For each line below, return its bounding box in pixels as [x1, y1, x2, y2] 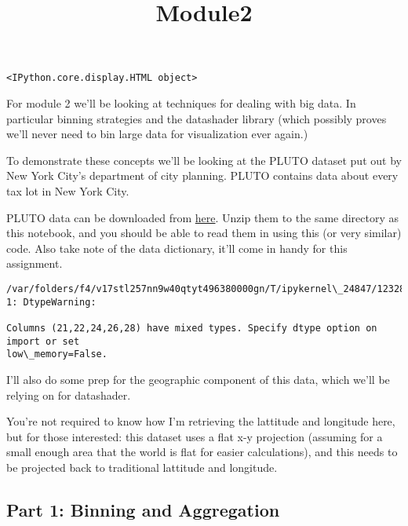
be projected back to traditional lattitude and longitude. [6, 458, 278, 475]
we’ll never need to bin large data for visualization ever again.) [6, 126, 308, 142]
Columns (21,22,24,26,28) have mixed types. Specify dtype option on [6, 322, 377, 334]
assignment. [6, 255, 63, 272]
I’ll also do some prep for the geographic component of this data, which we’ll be [6, 371, 390, 387]
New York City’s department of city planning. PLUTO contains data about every [6, 167, 399, 184]
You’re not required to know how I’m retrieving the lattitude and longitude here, [6, 413, 395, 429]
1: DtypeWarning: [6, 296, 97, 308]
